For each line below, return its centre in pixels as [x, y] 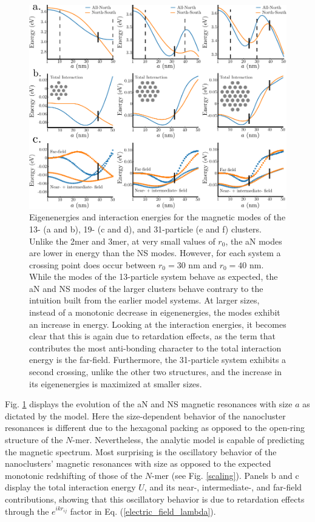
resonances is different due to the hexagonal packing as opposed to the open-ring [155, 428]
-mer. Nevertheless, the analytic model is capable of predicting [188, 440]
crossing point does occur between [93, 264]
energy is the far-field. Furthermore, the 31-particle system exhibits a [158, 360]
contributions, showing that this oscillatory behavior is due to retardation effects [155, 499]
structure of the [34, 440]
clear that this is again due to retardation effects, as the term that [153, 336]
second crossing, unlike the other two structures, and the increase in [155, 372]
